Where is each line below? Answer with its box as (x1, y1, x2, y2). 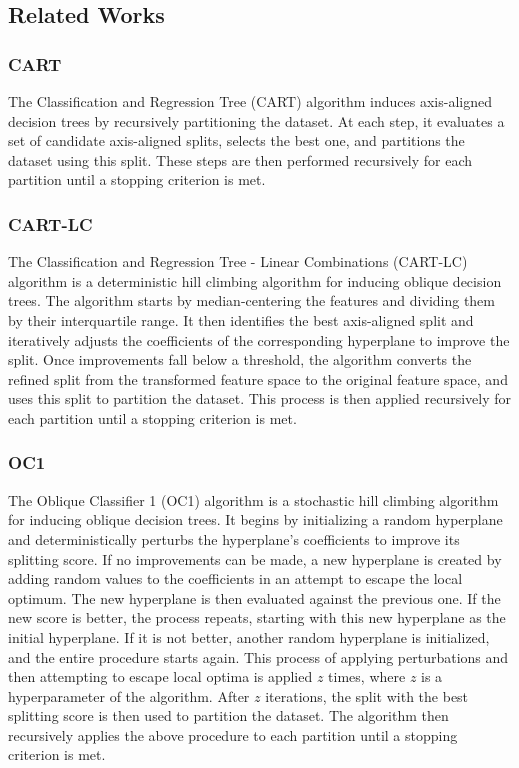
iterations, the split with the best (265, 685, 469, 706)
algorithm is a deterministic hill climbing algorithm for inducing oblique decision (8, 270, 502, 291)
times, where (328, 666, 406, 687)
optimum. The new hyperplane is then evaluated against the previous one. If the (8, 587, 501, 608)
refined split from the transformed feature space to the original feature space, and (8, 368, 508, 389)
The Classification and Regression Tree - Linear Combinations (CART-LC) (8, 251, 468, 272)
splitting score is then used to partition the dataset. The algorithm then (8, 705, 449, 726)
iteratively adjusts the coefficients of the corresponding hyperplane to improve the (8, 329, 510, 350)
